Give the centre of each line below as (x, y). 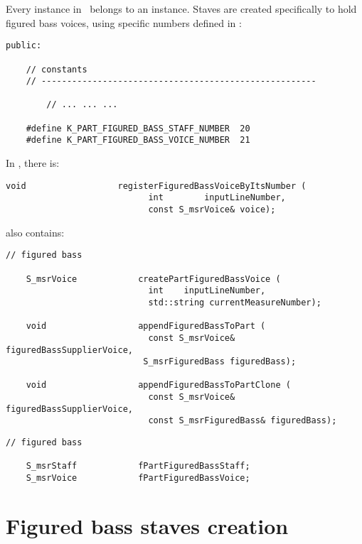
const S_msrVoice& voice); (212, 210)
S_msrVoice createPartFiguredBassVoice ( (153, 279)
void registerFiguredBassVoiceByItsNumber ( (156, 186)
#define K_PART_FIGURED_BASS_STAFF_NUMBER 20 (138, 128)
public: (24, 46)
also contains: (35, 232)
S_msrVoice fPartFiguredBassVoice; (138, 478)
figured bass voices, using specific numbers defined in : (124, 22)
